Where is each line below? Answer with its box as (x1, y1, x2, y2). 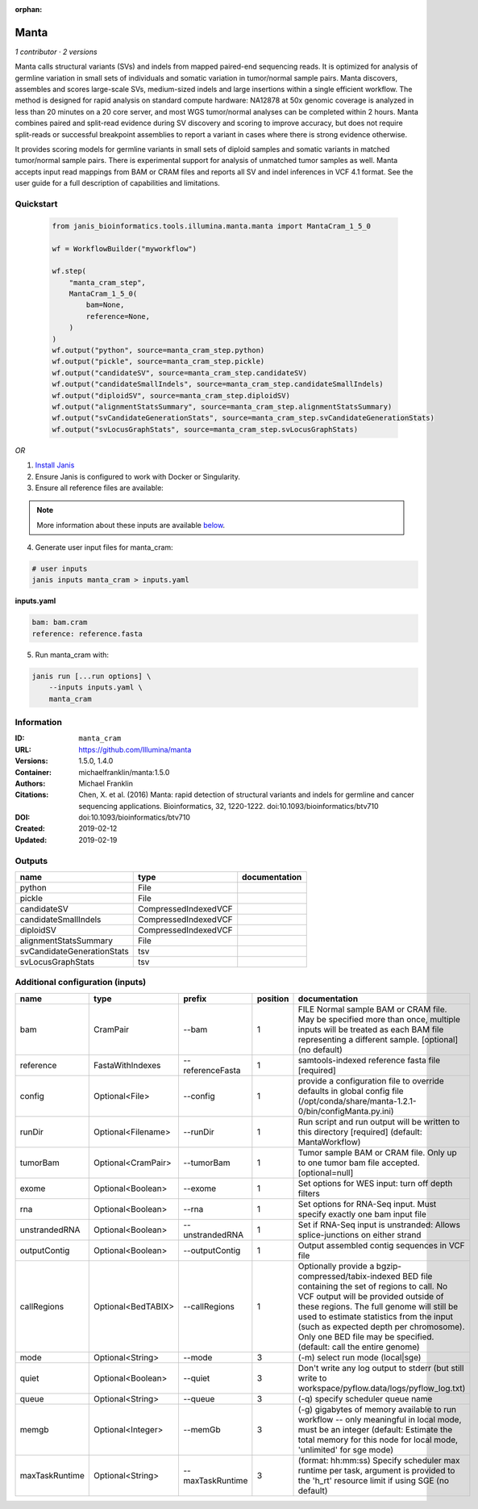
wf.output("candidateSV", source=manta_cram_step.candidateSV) (52, 368, 308, 377)
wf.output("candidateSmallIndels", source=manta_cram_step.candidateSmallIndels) (52, 379, 384, 389)
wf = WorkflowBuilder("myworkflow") (52, 244, 197, 254)
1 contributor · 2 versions (15, 47, 98, 57)
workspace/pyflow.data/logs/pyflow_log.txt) (297, 1382, 466, 1394)
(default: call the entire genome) (297, 1341, 420, 1352)
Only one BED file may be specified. (297, 1331, 434, 1342)
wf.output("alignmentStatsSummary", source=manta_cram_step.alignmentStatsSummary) (52, 402, 393, 411)
